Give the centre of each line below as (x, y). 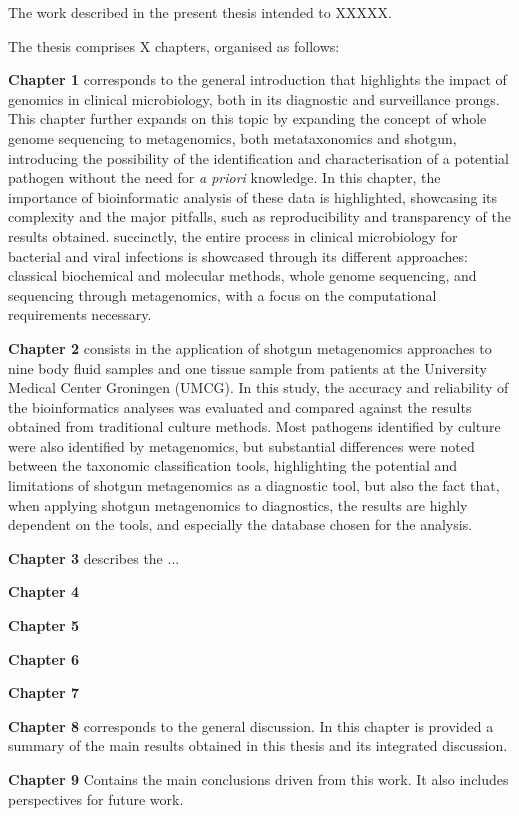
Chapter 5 (44, 625)
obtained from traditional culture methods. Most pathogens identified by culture (254, 426)
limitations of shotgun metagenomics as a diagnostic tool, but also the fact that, (254, 485)
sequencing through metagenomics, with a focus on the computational (222, 294)
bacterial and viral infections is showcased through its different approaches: (238, 255)
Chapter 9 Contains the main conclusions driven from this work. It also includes (258, 779)
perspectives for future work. (96, 798)
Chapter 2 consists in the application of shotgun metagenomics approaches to (250, 347)
